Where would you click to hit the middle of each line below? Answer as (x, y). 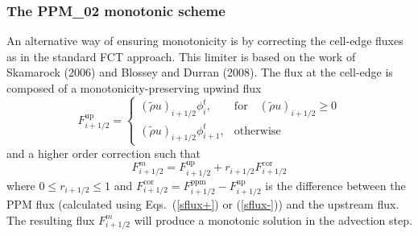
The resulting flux (51, 219)
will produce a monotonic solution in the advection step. (273, 219)
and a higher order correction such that (104, 153)
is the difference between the (335, 185)
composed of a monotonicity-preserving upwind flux (134, 88)
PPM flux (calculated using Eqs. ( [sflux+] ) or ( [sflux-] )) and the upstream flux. (203, 204)
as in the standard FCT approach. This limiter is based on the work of (181, 56)
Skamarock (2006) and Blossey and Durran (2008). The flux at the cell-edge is (200, 72)
